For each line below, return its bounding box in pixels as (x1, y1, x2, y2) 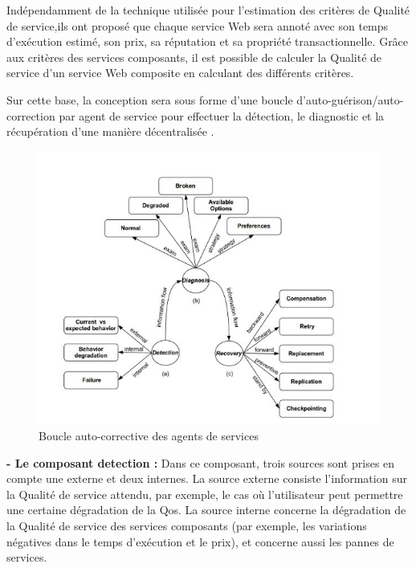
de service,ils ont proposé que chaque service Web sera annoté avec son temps (6, 17, 389, 34)
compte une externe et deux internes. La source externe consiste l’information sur (6, 470, 407, 487)
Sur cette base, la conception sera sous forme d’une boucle (6, 91, 293, 108)
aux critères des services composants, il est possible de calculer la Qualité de (6, 48, 382, 65)
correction (6, 107, 55, 124)
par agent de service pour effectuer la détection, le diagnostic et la (59, 107, 385, 124)
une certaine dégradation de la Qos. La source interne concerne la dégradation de (6, 501, 406, 518)
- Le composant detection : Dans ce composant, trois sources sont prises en (6, 454, 395, 471)
